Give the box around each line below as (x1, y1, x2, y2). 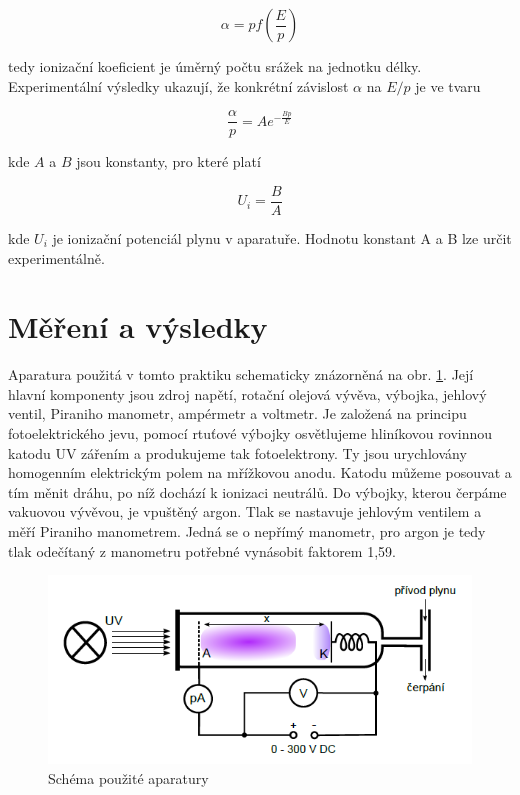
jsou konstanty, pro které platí (76, 151, 261, 172)
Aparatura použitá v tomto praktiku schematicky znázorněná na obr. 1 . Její (8, 364, 474, 385)
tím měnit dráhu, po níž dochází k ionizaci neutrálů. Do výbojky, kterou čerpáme (8, 481, 507, 502)
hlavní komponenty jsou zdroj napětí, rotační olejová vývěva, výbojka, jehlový (8, 383, 487, 404)
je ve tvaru (415, 75, 481, 96)
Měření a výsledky (8, 306, 268, 347)
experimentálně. (8, 247, 105, 268)
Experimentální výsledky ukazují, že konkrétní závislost (8, 75, 349, 96)
